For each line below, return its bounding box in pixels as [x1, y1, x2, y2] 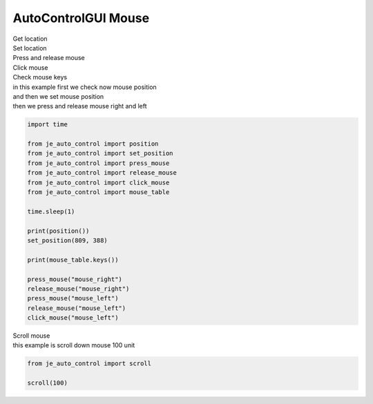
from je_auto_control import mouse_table [27, 189, 170, 196]
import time [27, 121, 68, 128]
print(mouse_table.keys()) [27, 256, 119, 264]
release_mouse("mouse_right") [27, 285, 130, 293]
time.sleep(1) [27, 207, 75, 215]
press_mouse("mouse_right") [27, 275, 122, 283]
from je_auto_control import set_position [27, 149, 173, 157]
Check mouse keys [12, 73, 68, 81]
